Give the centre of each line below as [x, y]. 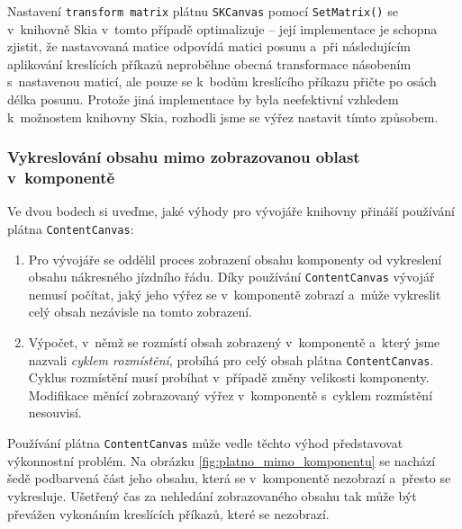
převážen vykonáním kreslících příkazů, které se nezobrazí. [168, 513]
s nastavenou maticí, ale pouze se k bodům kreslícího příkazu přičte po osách [222, 81]
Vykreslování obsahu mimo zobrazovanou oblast [184, 157]
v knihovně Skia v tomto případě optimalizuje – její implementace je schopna [222, 28]
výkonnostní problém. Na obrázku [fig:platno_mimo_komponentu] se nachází [222, 460]
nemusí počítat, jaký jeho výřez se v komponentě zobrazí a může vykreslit [235, 294]
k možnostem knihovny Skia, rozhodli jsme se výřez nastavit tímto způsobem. [223, 117]
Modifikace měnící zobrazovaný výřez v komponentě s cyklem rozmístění [231, 395]
